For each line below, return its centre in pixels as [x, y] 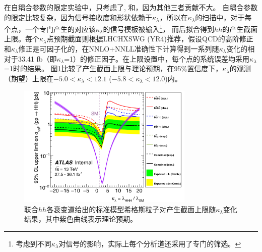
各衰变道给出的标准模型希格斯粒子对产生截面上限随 [131, 209]
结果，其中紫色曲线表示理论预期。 [81, 219]
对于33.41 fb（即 [30, 58]
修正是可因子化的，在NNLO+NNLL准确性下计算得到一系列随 [119, 49]
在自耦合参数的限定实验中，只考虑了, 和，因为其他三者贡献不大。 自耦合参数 [131, 7]
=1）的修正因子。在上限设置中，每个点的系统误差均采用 [157, 58]
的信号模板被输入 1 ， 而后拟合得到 [159, 28]
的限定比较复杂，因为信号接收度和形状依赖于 [78, 17]
